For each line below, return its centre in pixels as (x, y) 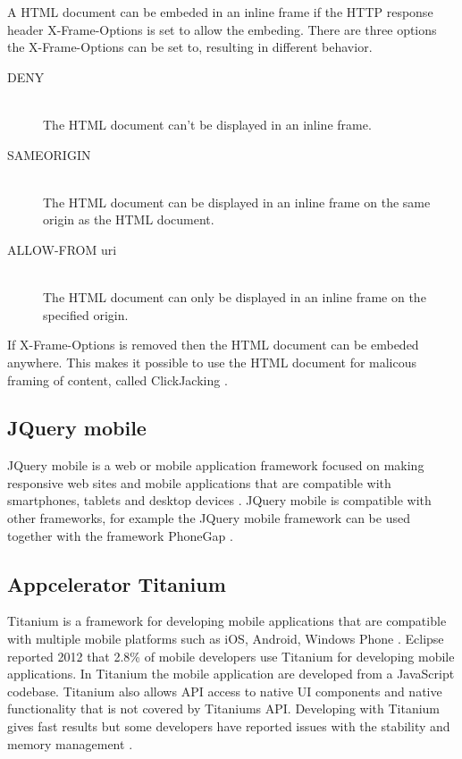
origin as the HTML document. (129, 219)
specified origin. (86, 314)
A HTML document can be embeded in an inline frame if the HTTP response (220, 12)
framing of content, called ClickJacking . (118, 379)
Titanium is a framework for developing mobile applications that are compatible (227, 621)
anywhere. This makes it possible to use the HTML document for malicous (212, 362)
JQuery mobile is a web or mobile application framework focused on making (216, 465)
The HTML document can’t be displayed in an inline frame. (207, 124)
